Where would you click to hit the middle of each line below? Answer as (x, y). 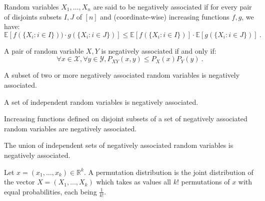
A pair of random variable (44, 50)
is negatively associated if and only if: (159, 50)
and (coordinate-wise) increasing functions (165, 16)
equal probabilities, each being (50, 191)
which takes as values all (134, 182)
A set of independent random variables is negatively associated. (101, 102)
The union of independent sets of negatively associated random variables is (119, 145)
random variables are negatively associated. (70, 128)
